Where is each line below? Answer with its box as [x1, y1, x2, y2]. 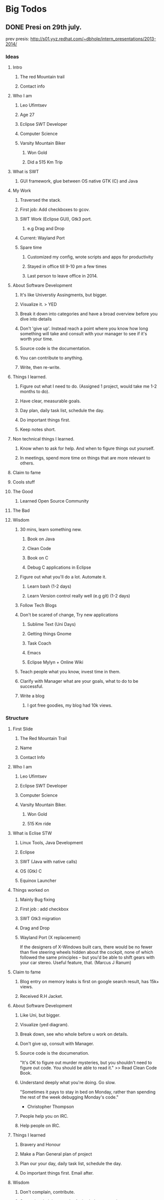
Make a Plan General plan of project [20, 1151, 92, 1157]
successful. [20, 684, 43, 690]
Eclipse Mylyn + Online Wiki [27, 659, 83, 665]
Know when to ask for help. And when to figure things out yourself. [20, 445, 155, 451]
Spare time [20, 245, 42, 251]
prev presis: [5, 36, 30, 42]
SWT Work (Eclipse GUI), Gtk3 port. [20, 216, 92, 222]
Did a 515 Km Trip [27, 159, 63, 165]
